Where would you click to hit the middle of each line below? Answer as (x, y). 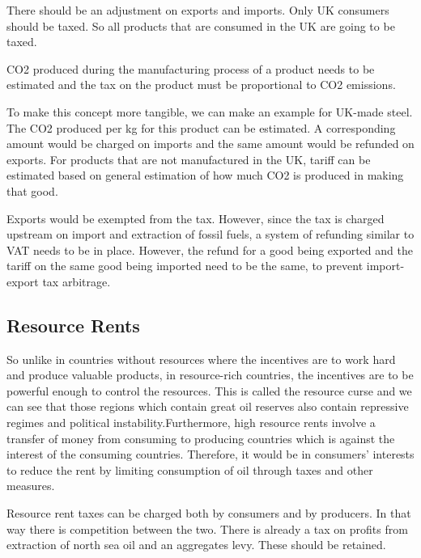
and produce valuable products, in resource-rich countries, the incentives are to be (210, 375)
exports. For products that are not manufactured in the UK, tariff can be (189, 159)
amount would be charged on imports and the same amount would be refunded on (210, 144)
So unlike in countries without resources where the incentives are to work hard (201, 359)
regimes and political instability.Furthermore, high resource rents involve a (191, 423)
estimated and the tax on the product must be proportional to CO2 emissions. (201, 85)
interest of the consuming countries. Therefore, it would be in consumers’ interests (210, 454)
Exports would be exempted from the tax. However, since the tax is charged (196, 218)
